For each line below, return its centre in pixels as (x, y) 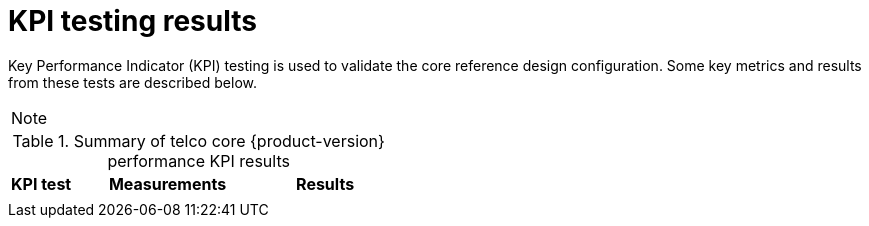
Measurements (167, 183)
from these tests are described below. (132, 82)
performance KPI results (198, 160)
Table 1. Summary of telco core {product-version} (198, 140)
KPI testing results (132, 21)
